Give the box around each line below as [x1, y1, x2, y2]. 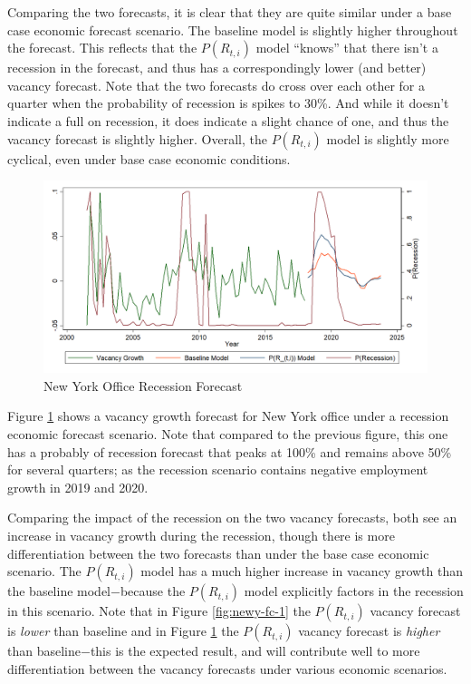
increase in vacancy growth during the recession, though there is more [7, 525, 395, 544]
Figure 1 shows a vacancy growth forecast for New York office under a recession [7, 406, 449, 425]
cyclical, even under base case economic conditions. [7, 149, 291, 168]
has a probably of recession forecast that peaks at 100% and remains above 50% [7, 442, 452, 461]
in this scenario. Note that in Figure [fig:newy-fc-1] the [7, 601, 311, 620]
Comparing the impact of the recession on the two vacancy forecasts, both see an [7, 508, 457, 527]
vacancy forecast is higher [298, 621, 440, 640]
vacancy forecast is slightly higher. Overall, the [7, 129, 267, 148]
